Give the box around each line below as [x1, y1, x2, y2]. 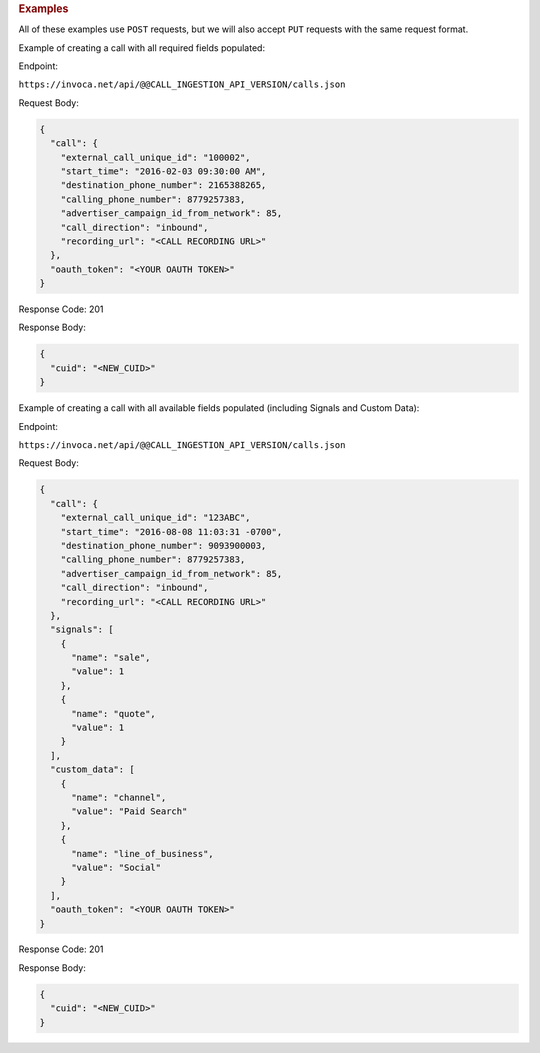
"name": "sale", [71, 652, 151, 664]
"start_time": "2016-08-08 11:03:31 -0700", [60, 526, 283, 537]
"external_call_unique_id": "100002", [60, 151, 251, 163]
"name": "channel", [71, 791, 167, 803]
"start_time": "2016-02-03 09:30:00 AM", [60, 165, 267, 177]
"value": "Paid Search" [71, 806, 188, 817]
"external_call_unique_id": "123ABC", [60, 512, 251, 524]
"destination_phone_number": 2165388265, [60, 180, 267, 191]
